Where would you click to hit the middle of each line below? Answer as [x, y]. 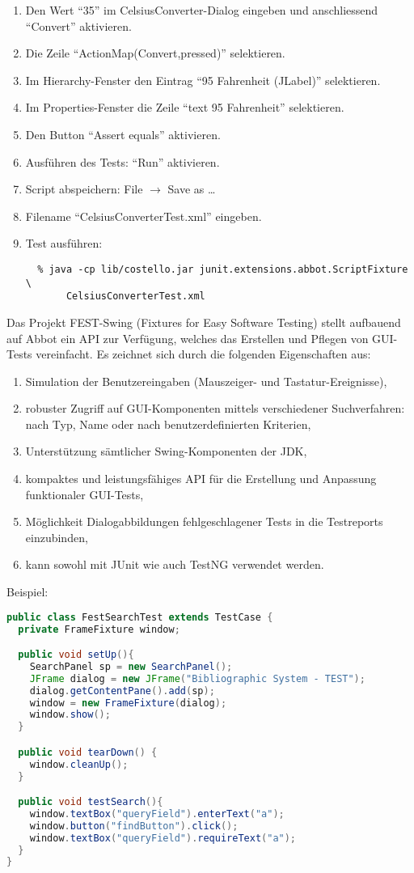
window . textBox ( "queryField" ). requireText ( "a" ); [163, 838]
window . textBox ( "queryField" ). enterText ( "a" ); [157, 814]
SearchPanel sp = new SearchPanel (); [131, 666]
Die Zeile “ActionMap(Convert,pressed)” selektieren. [155, 53]
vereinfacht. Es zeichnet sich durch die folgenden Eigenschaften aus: [203, 354]
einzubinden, [57, 537]
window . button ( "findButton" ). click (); [134, 826]
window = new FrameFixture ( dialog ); [128, 703]
